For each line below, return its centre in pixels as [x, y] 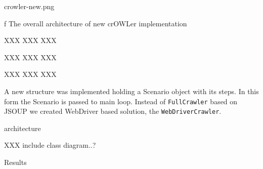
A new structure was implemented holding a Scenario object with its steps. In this [131, 91]
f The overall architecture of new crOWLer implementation [96, 23]
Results [15, 162]
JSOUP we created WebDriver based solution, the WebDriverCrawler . [113, 111]
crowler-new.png [29, 6]
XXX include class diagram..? [50, 145]
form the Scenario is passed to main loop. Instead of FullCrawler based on [121, 101]
